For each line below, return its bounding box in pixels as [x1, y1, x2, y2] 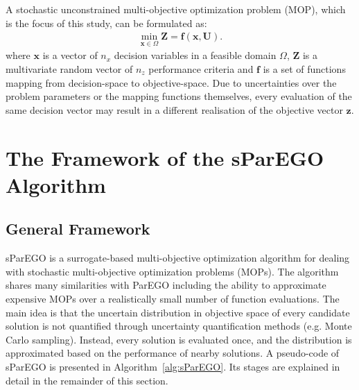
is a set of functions [263, 62, 346, 76]
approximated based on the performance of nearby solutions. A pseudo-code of [6, 346, 340, 360]
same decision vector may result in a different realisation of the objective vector [6, 102, 343, 117]
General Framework [6, 218, 150, 239]
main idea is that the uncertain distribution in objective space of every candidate [6, 305, 350, 319]
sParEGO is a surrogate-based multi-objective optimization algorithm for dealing [6, 251, 350, 265]
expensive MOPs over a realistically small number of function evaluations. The [6, 291, 340, 305]
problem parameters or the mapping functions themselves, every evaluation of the [6, 89, 352, 103]
